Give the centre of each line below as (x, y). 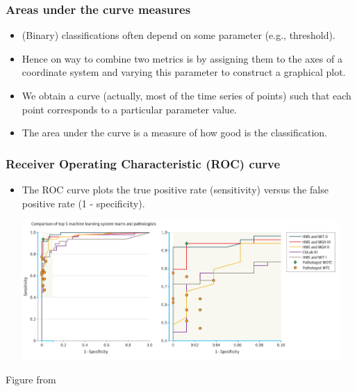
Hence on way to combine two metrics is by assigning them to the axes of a (182, 58)
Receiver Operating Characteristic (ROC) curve (143, 163)
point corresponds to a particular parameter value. (129, 109)
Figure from (31, 380)
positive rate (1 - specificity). (83, 203)
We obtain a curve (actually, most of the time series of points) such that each (186, 95)
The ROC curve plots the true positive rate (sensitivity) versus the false (175, 189)
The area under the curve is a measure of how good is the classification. (174, 133)
